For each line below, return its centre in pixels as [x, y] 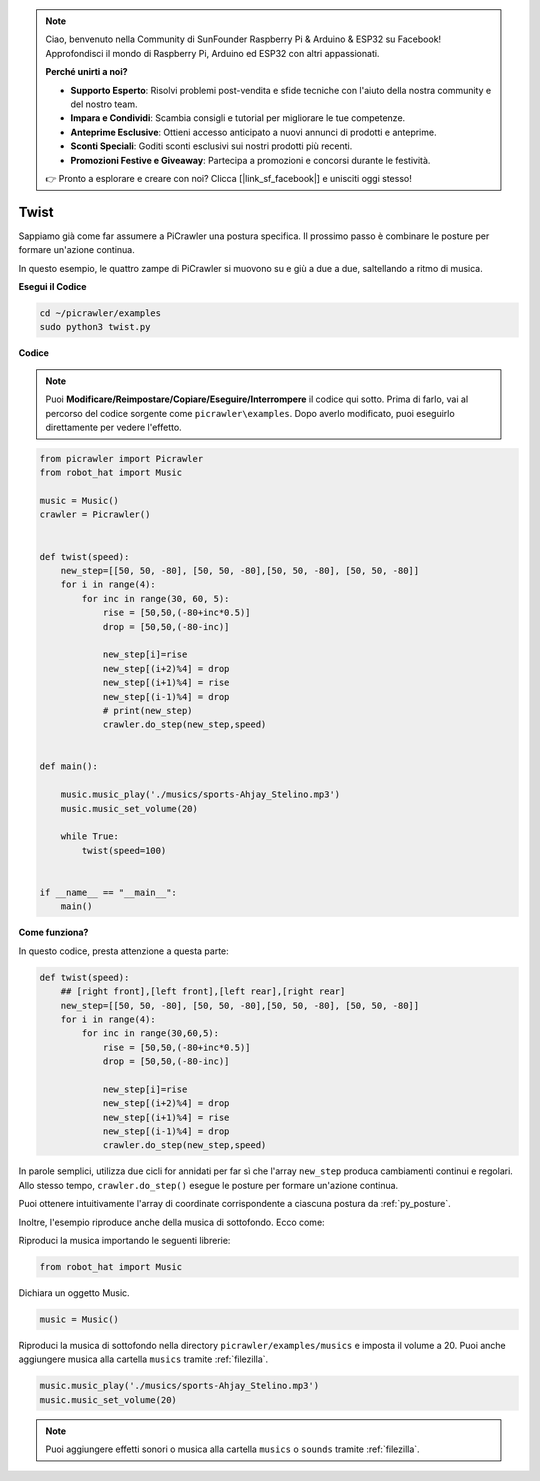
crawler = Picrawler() [95, 514]
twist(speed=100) [124, 850]
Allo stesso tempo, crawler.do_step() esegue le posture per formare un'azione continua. [208, 1185]
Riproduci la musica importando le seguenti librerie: [124, 1240]
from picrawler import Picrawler [121, 458]
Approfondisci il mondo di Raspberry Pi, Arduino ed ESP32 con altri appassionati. [212, 53]
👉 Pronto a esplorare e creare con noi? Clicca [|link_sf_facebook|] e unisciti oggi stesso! [228, 178]
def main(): [69, 766]
